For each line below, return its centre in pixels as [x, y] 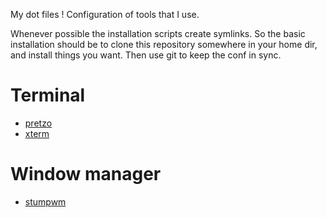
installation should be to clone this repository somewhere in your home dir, [164, 44]
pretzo [38, 123]
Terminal [48, 95]
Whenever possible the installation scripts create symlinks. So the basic [158, 33]
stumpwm [45, 201]
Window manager [86, 174]
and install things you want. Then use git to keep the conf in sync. [146, 55]
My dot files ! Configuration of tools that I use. [105, 14]
